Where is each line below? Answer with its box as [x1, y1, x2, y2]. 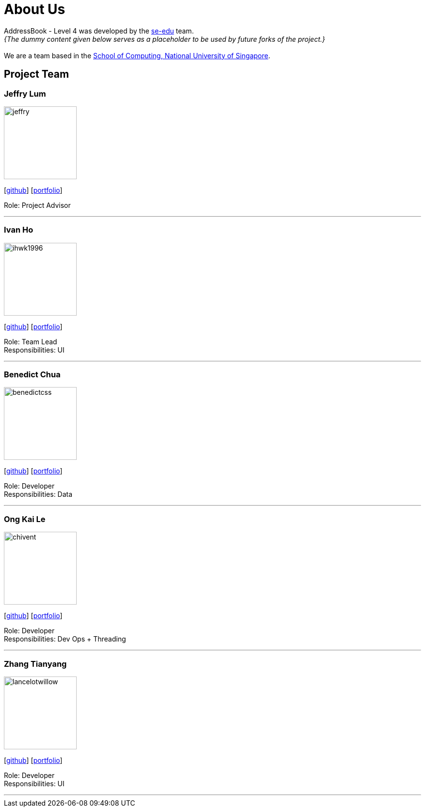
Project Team [4, 68, 69, 81]
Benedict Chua [4, 370, 61, 380]
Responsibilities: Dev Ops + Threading [4, 635, 126, 643]
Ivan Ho [4, 225, 33, 235]
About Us [4, 1, 65, 17]
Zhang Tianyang [4, 659, 67, 669]
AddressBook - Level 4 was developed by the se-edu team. [4, 26, 194, 35]
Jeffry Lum [4, 88, 46, 99]
